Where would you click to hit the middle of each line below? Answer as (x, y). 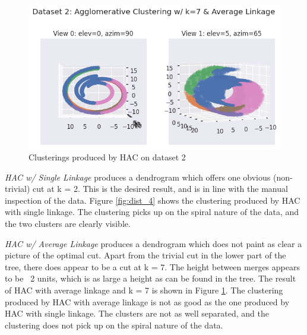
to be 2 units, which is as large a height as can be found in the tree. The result (151, 278)
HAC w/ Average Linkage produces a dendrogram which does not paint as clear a (153, 243)
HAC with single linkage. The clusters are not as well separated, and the (137, 313)
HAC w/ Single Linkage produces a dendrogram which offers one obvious (138, 177)
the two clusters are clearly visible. (68, 223)
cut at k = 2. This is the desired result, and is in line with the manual (160, 189)
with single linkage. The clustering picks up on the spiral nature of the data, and (152, 212)
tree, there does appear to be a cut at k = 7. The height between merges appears (152, 266)
